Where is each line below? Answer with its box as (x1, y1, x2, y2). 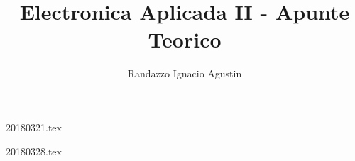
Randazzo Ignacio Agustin (127, 66, 242, 81)
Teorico (148, 25, 222, 54)
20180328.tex (6, 143, 62, 158)
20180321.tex (6, 119, 62, 134)
